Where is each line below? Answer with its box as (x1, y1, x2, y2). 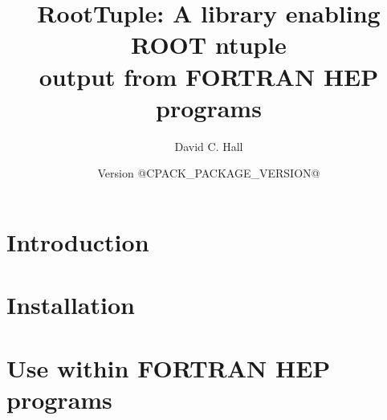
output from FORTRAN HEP (39, 59, 379, 92)
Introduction (6, 225, 149, 258)
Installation (6, 288, 135, 321)
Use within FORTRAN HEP (6, 351, 331, 384)
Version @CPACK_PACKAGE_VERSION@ (97, 165, 320, 181)
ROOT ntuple (131, 28, 287, 61)
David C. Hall (174, 137, 243, 154)
